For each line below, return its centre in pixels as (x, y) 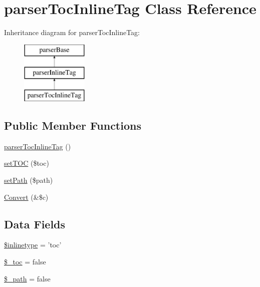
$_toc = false (25, 262)
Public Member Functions (73, 125)
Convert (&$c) (26, 197)
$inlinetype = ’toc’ (33, 245)
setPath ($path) (29, 180)
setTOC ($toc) (27, 163)
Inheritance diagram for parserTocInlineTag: (72, 32)
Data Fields (35, 224)
